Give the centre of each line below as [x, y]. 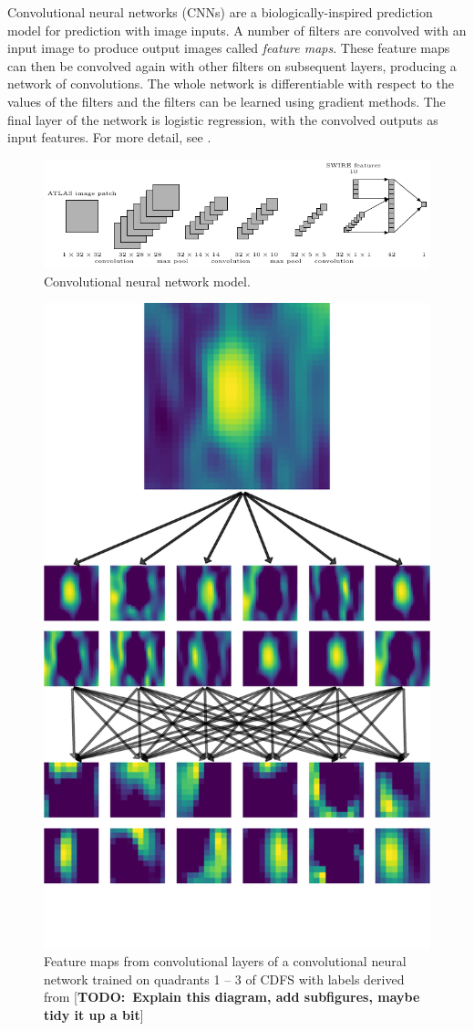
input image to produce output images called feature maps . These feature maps [229, 48]
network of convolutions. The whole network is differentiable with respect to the [231, 83]
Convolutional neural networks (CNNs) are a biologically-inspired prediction [220, 12]
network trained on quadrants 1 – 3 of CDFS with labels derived [224, 979]
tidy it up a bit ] [94, 1014]
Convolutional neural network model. [147, 281]
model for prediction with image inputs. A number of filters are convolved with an [237, 30]
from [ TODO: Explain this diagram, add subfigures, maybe [232, 997]
